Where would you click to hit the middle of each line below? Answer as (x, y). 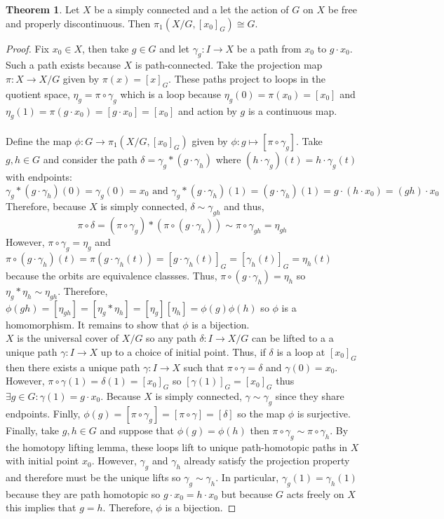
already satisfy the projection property (267, 461)
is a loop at (301, 351)
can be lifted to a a (293, 338)
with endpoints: (39, 176)
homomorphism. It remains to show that (93, 324)
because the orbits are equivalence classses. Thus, (112, 275)
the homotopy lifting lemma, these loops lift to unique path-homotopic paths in (177, 447)
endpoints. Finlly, (43, 413)
